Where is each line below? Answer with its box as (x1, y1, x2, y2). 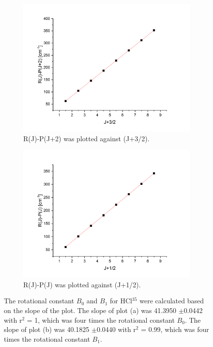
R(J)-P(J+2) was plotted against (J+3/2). (23, 133, 150, 143)
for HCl (110, 296, 133, 306)
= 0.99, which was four (141, 324, 209, 334)
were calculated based (139, 296, 204, 306)
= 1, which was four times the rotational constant (27, 314, 175, 325)
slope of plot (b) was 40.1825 (4, 324, 90, 334)
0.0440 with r (96, 324, 136, 334)
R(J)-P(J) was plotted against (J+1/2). (23, 279, 141, 289)
